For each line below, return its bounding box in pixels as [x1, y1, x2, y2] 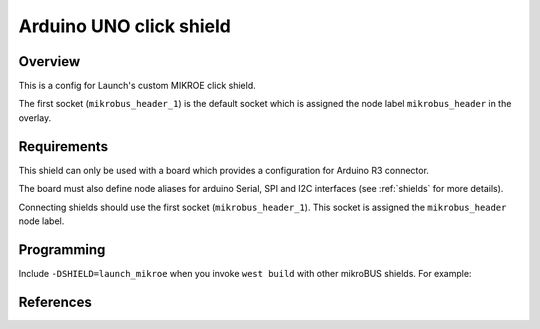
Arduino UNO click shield [18, 15, 232, 37]
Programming [18, 241, 106, 258]
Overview [18, 53, 81, 70]
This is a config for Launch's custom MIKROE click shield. [18, 80, 257, 92]
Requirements [18, 138, 109, 155]
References [18, 293, 92, 310]
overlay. [18, 111, 52, 124]
